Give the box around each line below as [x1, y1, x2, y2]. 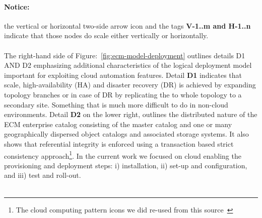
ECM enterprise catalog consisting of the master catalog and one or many [4, 119, 232, 129]
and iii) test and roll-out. [4, 170, 81, 180]
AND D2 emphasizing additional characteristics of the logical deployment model [4, 60, 252, 70]
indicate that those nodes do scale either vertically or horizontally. [4, 30, 209, 41]
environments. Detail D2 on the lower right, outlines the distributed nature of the [4, 109, 257, 120]
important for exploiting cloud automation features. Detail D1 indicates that [4, 69, 242, 80]
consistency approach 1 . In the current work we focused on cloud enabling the [4, 149, 241, 161]
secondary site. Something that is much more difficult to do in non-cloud [4, 99, 228, 110]
